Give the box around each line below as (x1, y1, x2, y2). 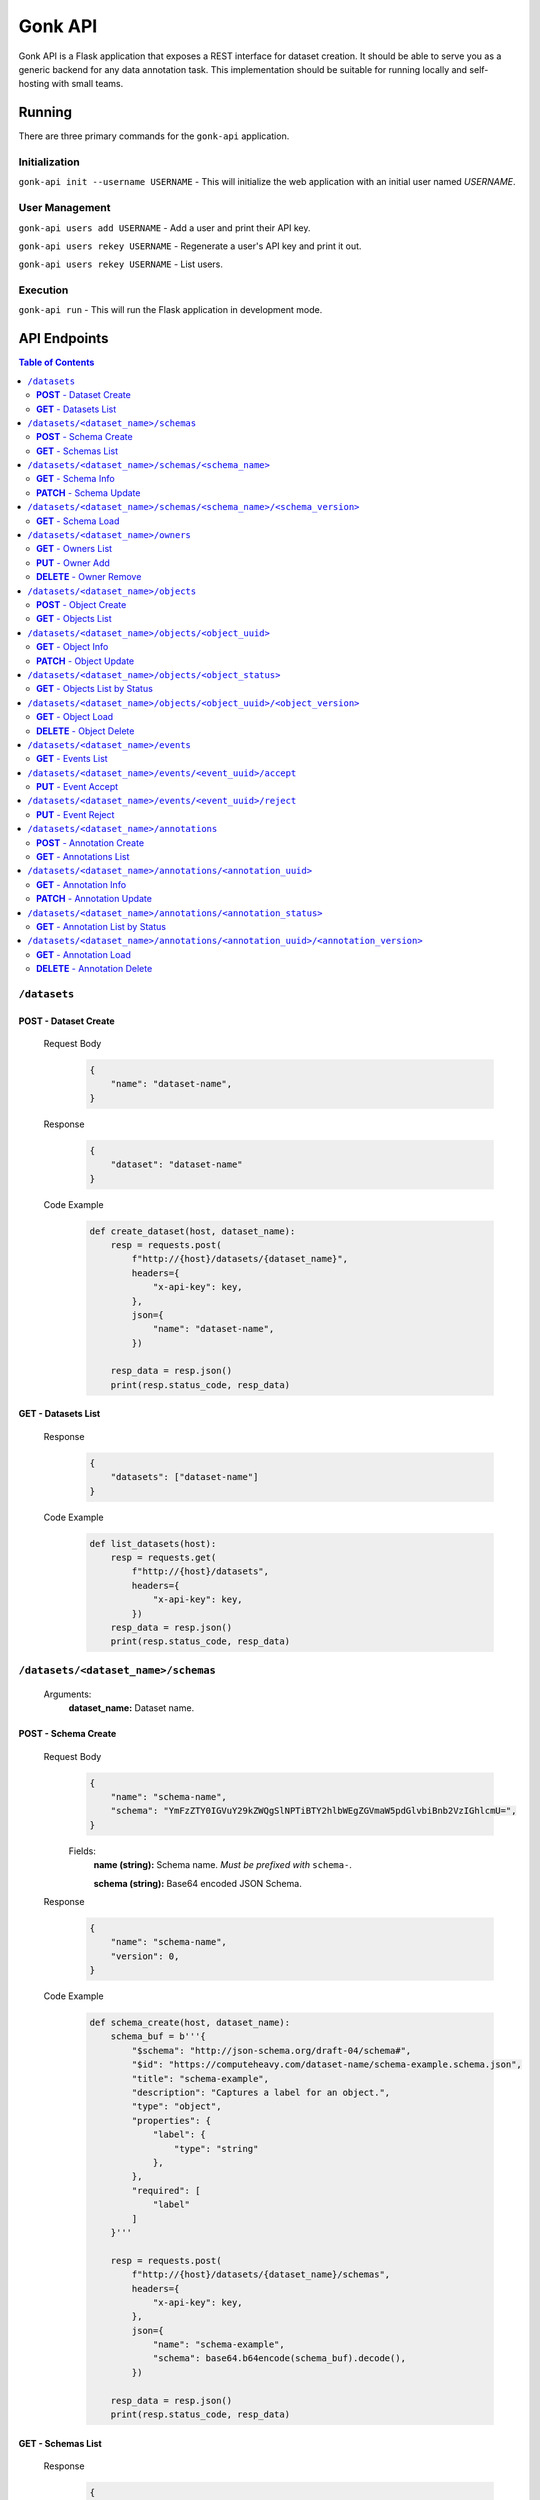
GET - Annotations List (36, 851, 130, 863)
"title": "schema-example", (131, 2073, 270, 2084)
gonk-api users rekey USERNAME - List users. (18, 258, 224, 270)
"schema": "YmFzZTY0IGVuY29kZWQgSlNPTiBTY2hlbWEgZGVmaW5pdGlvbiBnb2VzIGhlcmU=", (110, 1805, 517, 1817)
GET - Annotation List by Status (36, 920, 167, 932)
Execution (18, 283, 69, 297)
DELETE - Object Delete (36, 725, 135, 737)
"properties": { (131, 2115, 212, 2126)
